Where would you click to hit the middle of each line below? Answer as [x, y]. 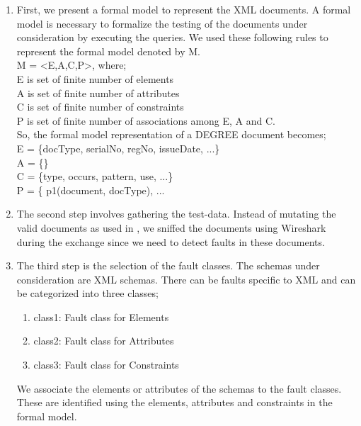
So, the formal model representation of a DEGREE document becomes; [171, 134]
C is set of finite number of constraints [100, 107]
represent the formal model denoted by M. [108, 51]
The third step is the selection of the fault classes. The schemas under [168, 265]
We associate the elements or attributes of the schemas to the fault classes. [179, 388]
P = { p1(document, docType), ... [91, 190]
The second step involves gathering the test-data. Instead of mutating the [176, 214]
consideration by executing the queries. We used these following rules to [172, 37]
